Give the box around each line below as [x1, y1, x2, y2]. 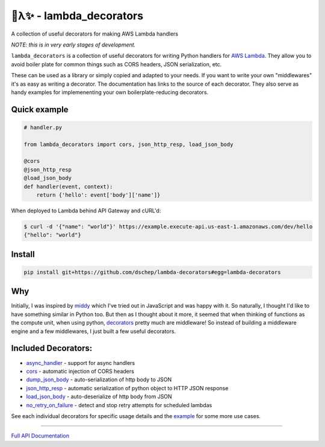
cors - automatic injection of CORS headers [26, 367, 135, 375]
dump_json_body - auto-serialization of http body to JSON [26, 376, 172, 383]
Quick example [11, 104, 69, 115]
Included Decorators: [11, 343, 93, 353]
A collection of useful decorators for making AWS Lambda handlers [11, 30, 179, 37]
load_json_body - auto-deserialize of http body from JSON [26, 393, 172, 401]
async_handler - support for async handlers [26, 359, 135, 366]
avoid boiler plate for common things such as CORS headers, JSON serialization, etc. [11, 60, 222, 68]
